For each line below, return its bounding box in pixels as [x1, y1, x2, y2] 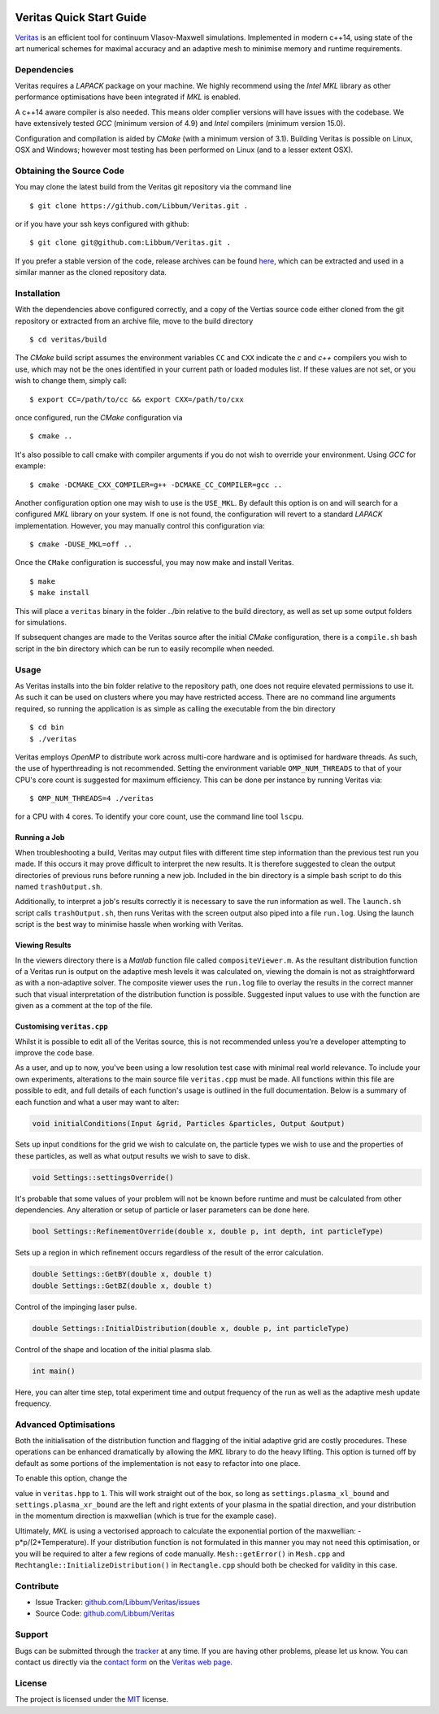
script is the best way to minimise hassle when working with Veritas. [15, 920, 244, 929]
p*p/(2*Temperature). [15, 1538, 89, 1547]
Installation [15, 287, 61, 298]
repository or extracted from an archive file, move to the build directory [15, 315, 254, 325]
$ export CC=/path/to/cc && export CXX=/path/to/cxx [29, 394, 244, 404]
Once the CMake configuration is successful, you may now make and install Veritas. [15, 558, 294, 568]
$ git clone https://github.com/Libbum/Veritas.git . [29, 201, 248, 211]
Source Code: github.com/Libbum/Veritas [35, 1608, 175, 1618]
